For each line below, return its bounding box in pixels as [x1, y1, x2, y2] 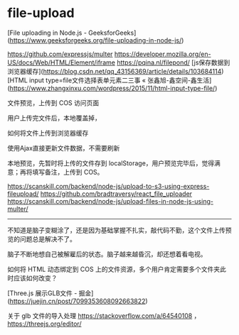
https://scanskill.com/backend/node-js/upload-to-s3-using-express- [7, 182, 210, 190]
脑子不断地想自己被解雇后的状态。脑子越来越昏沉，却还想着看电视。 [7, 250, 207, 258]
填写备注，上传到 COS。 [31, 167, 104, 176]
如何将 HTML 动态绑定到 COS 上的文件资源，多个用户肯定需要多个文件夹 [7, 265, 221, 273]
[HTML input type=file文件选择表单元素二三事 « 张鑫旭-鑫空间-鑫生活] [7, 76, 212, 84]
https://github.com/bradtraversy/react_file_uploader [40, 190, 193, 198]
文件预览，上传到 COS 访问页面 [7, 98, 100, 107]
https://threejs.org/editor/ [7, 319, 82, 328]
